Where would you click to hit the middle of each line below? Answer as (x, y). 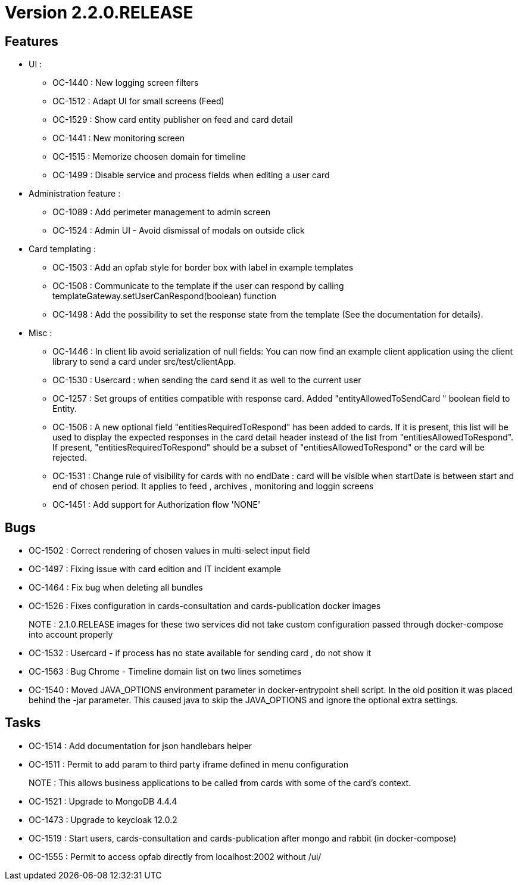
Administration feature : (75, 194)
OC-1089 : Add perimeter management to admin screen (161, 212)
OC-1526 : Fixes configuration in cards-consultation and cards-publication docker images (205, 606)
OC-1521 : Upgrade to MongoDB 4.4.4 (103, 801)
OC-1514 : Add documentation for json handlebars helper (141, 746)
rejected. (70, 458)
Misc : (40, 333)
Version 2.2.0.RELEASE (99, 13)
